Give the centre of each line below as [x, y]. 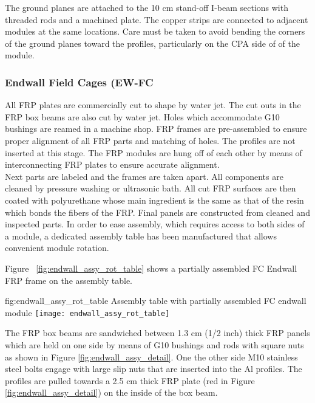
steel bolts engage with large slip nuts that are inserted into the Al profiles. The [154, 369]
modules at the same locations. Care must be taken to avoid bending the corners [155, 31]
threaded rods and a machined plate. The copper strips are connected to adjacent [157, 19]
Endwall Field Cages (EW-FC [79, 82]
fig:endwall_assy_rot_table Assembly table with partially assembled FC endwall [156, 301]
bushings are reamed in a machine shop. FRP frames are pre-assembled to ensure [156, 129]
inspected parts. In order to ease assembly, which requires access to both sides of [155, 224]
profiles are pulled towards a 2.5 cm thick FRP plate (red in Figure [130, 380]
